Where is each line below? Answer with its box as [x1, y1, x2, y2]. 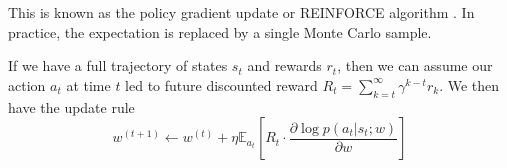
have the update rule [8, 96, 135, 117]
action [8, 74, 46, 95]
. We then [439, 74, 500, 95]
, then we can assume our [337, 55, 493, 76]
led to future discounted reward [125, 74, 318, 95]
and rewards [247, 55, 322, 76]
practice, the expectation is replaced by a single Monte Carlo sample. [8, 21, 432, 42]
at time [66, 74, 111, 95]
